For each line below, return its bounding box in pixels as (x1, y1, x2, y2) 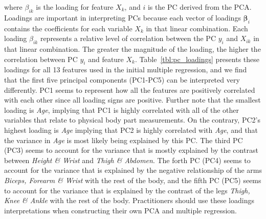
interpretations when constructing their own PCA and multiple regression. (4, 205, 237, 215)
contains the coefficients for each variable (4, 23, 132, 33)
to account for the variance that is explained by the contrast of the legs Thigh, (4, 185, 250, 195)
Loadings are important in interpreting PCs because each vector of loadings (4, 12, 241, 23)
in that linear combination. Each (146, 23, 248, 33)
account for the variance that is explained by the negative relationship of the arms (4, 165, 262, 175)
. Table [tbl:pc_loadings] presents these (135, 53, 260, 64)
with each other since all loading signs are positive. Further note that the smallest (4, 94, 261, 105)
